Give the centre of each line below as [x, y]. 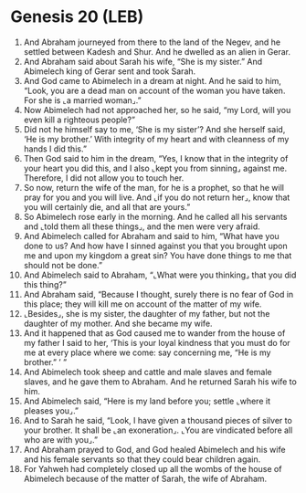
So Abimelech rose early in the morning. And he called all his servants [155, 216]
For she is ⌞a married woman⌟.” [83, 100]
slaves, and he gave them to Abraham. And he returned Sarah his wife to [160, 382]
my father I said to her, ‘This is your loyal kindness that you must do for [157, 342]
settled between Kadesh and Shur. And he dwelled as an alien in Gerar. [157, 51]
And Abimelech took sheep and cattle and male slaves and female [148, 372]
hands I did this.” [55, 149]
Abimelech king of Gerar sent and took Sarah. [110, 71]
